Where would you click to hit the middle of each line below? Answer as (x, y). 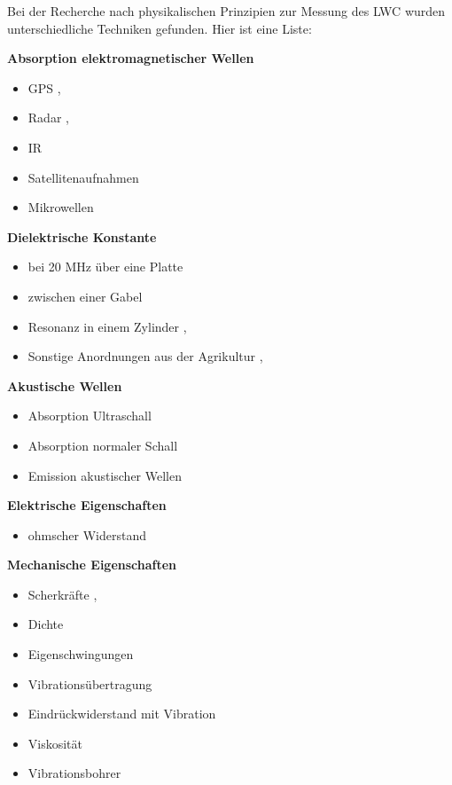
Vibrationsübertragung (90, 683)
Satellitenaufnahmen (83, 177)
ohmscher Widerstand (87, 534)
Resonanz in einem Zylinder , (107, 326)
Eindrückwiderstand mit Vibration (122, 714)
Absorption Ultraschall (90, 416)
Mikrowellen (61, 207)
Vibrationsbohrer (74, 773)
